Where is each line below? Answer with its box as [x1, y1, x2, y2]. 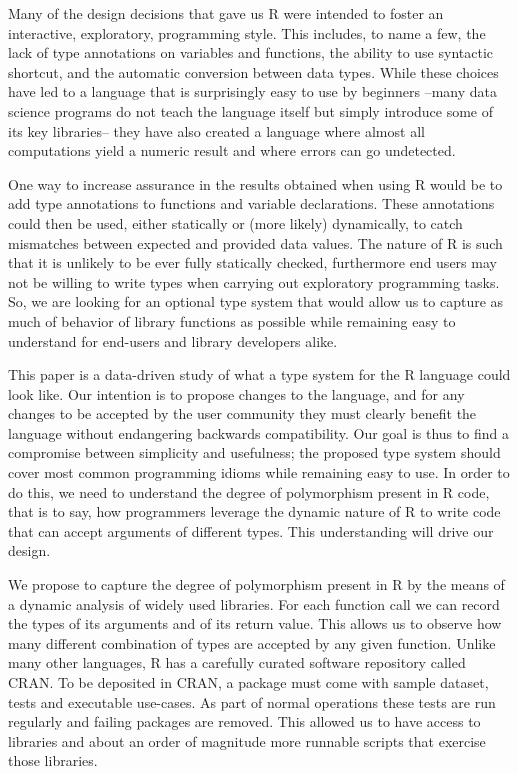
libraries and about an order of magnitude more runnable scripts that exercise [8, 730, 486, 751]
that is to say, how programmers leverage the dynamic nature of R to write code [8, 501, 501, 522]
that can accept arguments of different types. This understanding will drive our [8, 520, 494, 541]
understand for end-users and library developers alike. [8, 330, 338, 351]
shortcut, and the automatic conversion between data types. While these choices [8, 61, 499, 82]
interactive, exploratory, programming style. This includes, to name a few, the [8, 22, 486, 43]
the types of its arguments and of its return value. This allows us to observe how [8, 613, 502, 634]
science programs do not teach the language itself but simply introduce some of [8, 100, 494, 121]
